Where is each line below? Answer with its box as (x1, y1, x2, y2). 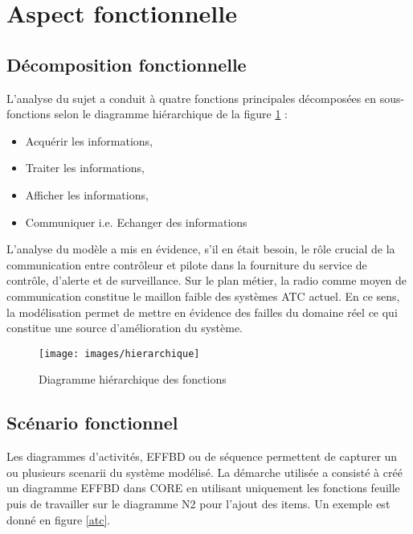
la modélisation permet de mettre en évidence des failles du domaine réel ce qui (6, 303, 398, 320)
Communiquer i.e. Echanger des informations (25, 213, 247, 230)
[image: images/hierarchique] (39, 347, 200, 359)
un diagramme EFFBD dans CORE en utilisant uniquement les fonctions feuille (6, 479, 400, 496)
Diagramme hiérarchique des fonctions (39, 371, 227, 388)
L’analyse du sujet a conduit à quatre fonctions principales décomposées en (6, 89, 377, 106)
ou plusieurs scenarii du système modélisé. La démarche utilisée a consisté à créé (6, 463, 403, 480)
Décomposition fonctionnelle (6, 51, 247, 76)
